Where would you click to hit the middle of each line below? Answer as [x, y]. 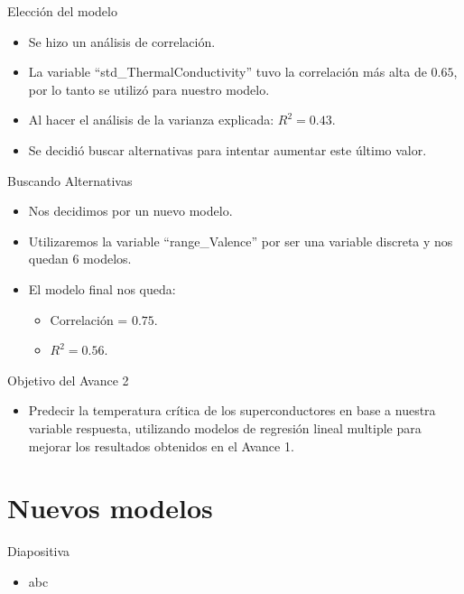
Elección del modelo [62, 11]
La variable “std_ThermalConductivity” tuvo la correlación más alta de [227, 72]
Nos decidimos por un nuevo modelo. [130, 211]
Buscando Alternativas [70, 180]
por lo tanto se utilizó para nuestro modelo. [149, 89]
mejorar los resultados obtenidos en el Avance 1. [161, 445]
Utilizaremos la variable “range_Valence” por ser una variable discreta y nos [241, 241]
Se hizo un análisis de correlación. [122, 41]
